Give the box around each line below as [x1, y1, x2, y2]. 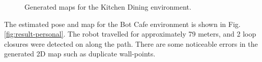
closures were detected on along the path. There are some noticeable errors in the [4, 38, 258, 49]
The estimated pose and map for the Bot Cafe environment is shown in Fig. [4, 18, 241, 29]
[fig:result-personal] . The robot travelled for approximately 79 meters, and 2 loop [4, 28, 256, 39]
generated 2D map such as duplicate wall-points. [4, 48, 156, 59]
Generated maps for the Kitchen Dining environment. [24, 2, 191, 12]
